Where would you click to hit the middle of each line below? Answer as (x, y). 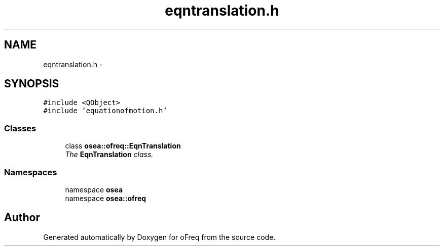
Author (22, 218)
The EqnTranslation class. (109, 155)
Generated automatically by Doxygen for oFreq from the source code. (159, 237)
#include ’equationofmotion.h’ (105, 111)
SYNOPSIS (32, 84)
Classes (20, 128)
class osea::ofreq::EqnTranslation (123, 146)
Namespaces (31, 172)
